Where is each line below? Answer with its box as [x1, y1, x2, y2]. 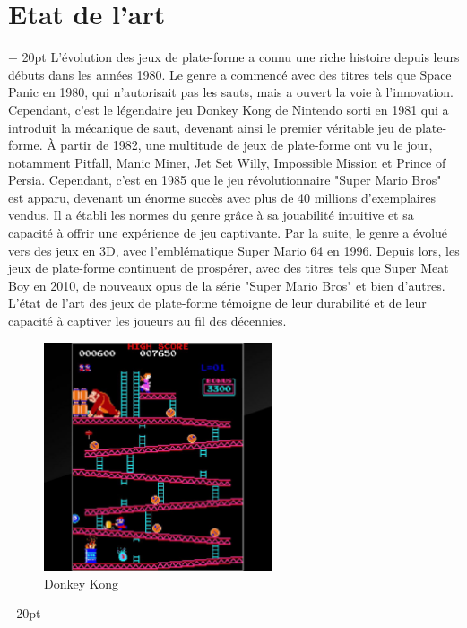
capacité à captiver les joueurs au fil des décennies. [8, 311, 287, 330]
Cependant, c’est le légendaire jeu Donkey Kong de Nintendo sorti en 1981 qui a [8, 100, 449, 118]
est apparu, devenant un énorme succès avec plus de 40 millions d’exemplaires [8, 188, 436, 206]
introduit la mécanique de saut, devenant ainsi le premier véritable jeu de [8, 118, 411, 136]
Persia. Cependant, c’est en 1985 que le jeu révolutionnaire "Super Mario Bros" [8, 170, 442, 189]
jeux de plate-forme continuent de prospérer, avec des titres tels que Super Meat [8, 258, 449, 277]
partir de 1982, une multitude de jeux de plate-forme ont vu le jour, [60, 135, 433, 154]
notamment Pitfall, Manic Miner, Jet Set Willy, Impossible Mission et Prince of [8, 153, 446, 171]
